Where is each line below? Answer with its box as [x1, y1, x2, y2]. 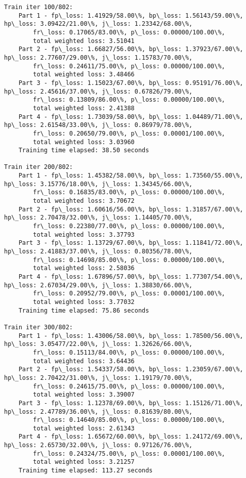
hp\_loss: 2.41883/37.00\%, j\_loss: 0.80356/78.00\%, [4, 248, 193, 255]
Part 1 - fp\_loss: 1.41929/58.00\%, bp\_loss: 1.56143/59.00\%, [18, 12, 243, 19]
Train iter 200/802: [4, 163, 73, 171]
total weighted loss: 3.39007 [33, 391, 135, 399]
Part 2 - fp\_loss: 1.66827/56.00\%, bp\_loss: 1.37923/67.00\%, [18, 46, 243, 53]
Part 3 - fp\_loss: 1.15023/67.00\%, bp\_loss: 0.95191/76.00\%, [18, 79, 243, 86]
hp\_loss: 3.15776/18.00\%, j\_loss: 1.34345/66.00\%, [4, 180, 193, 188]
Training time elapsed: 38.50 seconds [18, 147, 149, 154]
